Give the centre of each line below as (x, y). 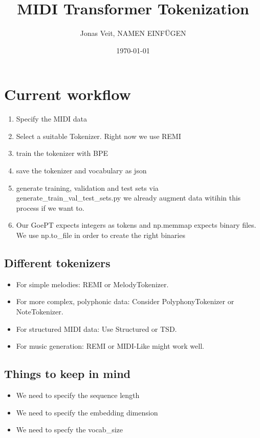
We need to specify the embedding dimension (87, 412)
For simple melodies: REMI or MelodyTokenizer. (92, 284)
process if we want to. (50, 207)
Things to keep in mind (67, 374)
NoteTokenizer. (40, 311)
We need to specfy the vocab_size (69, 430)
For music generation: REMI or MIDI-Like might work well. (110, 346)
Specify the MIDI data (52, 119)
